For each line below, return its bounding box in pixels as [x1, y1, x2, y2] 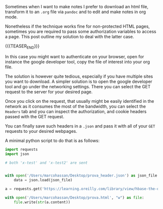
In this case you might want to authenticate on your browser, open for [5, 53, 145, 59]
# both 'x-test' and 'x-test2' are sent [5, 160, 88, 165]
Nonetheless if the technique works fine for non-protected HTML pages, [5, 23, 150, 29]
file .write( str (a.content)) [14, 200, 70, 205]
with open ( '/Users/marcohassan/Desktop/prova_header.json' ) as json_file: [5, 173, 160, 178]
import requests [5, 147, 38, 152]
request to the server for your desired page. [5, 89, 93, 95]
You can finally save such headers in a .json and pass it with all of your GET [5, 123, 155, 129]
